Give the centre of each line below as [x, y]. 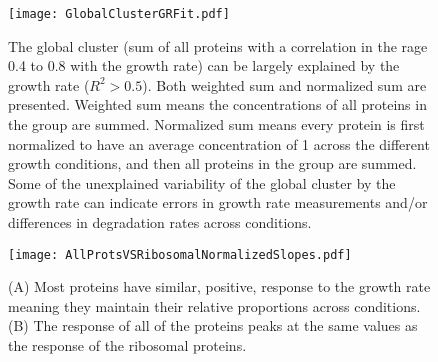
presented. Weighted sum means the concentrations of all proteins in [217, 104]
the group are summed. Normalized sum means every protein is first [216, 124]
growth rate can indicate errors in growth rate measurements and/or [218, 202]
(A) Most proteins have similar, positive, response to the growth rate [219, 286]
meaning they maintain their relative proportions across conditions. [214, 305]
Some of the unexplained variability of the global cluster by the [202, 182]
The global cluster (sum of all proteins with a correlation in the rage [218, 45]
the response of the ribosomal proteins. [127, 345]
